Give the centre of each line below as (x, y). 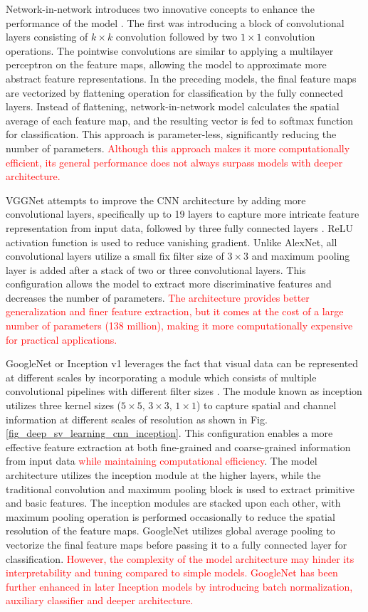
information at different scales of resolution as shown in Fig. (137, 419)
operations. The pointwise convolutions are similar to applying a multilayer (170, 50)
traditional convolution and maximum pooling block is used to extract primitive (180, 489)
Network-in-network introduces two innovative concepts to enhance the (160, 9)
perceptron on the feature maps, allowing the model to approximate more (166, 64)
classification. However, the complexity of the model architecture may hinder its (180, 558)
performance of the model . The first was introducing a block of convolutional (175, 22)
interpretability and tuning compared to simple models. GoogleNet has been (172, 573)
